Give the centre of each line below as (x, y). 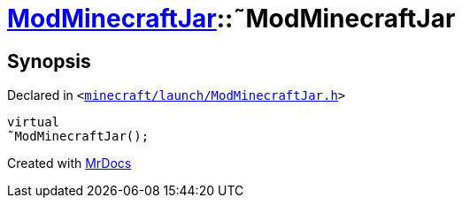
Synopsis (49, 61)
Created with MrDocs (69, 163)
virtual (34, 122)
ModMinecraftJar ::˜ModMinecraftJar (231, 19)
